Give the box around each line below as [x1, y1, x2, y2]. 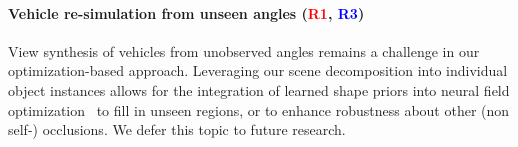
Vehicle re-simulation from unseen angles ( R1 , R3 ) [8, 2, 365, 23]
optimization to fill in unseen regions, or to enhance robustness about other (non [8, 99, 510, 120]
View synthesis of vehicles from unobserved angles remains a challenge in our [8, 40, 480, 61]
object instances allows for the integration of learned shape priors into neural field [8, 79, 510, 100]
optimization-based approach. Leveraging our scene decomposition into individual [8, 60, 508, 81]
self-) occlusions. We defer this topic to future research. [8, 119, 346, 140]
